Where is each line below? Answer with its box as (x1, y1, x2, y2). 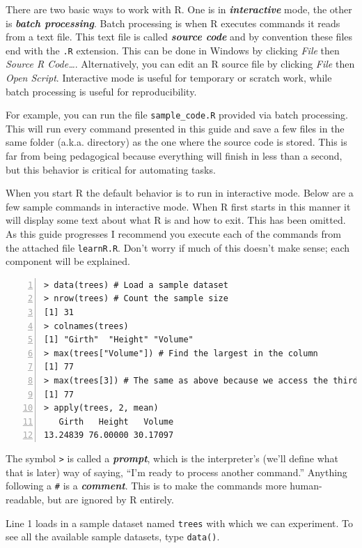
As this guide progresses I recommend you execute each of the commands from (6, 227, 341, 241)
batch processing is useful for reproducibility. (6, 84, 197, 98)
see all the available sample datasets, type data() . (6, 529, 220, 544)
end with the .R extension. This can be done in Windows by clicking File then (6, 43, 340, 57)
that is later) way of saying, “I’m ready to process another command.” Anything (6, 464, 347, 479)
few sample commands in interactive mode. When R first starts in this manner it (6, 199, 351, 213)
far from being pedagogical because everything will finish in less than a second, (6, 149, 343, 163)
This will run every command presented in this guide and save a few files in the (6, 121, 345, 135)
